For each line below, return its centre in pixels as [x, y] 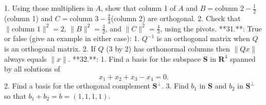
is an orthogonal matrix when [203, 38]
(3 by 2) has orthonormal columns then [168, 49]
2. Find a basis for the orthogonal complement [77, 86]
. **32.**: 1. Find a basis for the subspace [134, 58]
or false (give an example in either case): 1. [72, 38]
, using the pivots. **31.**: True [211, 28]
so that [15, 95]
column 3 [84, 19]
